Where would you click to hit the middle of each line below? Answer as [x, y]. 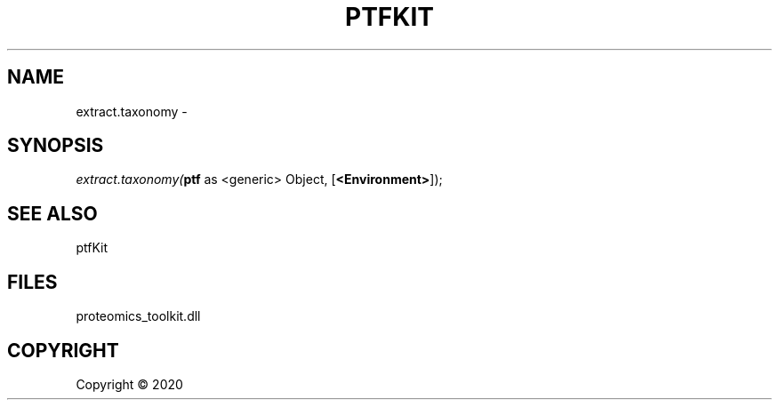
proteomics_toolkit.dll [138, 316]
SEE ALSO [52, 213]
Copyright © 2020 [129, 384]
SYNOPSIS [56, 146]
